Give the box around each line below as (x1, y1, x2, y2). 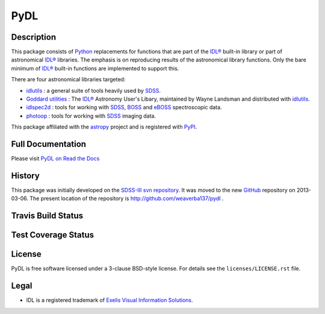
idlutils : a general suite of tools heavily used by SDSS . (26, 87, 161, 94)
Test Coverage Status (11, 230, 94, 240)
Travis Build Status (11, 211, 84, 221)
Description (11, 32, 57, 42)
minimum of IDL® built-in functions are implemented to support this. (11, 64, 179, 72)
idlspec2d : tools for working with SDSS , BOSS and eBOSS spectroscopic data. (26, 104, 222, 111)
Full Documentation (11, 139, 87, 149)
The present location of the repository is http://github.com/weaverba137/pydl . (29, 195, 224, 202)
